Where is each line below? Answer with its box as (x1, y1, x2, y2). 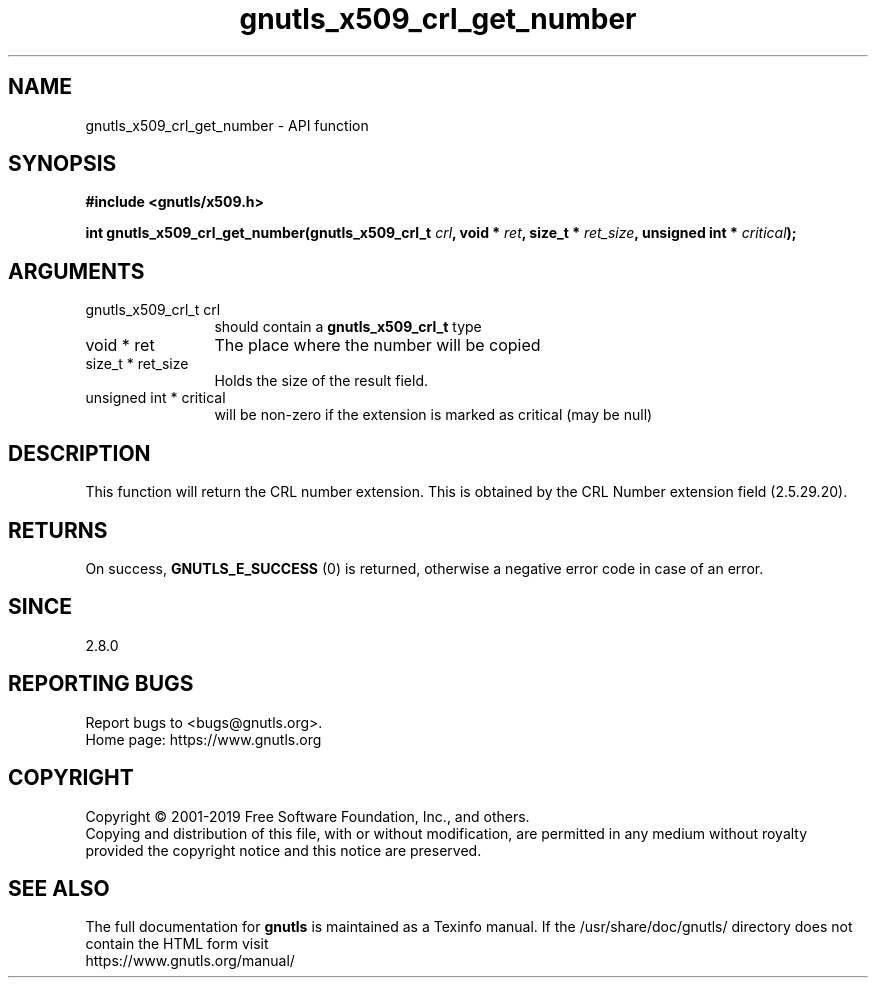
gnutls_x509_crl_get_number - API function (85, 116, 369, 134)
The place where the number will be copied (214, 335, 541, 356)
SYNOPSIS (8, 151, 117, 177)
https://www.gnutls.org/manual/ (85, 952, 295, 970)
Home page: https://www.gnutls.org (85, 730, 322, 748)
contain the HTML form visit (85, 935, 269, 953)
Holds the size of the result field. (214, 372, 429, 390)
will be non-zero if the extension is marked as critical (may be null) (214, 406, 653, 424)
